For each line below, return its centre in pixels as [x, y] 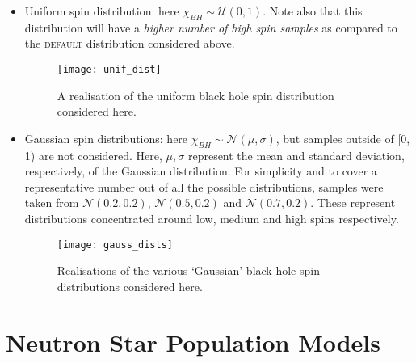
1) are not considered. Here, [93, 155]
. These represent [353, 203]
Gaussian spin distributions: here [106, 138]
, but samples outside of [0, [343, 138]
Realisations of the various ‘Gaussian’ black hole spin [188, 270]
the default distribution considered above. [130, 43]
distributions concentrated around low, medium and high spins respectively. [212, 218]
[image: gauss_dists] [115, 245]
